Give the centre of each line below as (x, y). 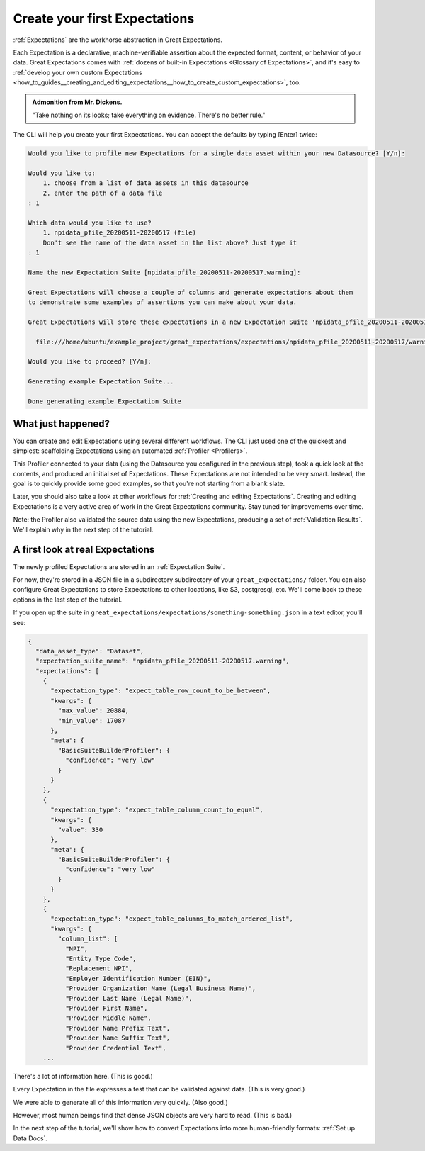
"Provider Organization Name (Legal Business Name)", (160, 988)
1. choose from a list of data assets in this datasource (146, 183)
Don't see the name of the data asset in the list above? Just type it (170, 242)
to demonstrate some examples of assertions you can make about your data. (163, 302)
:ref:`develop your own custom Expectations (78, 72)
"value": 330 (80, 830)
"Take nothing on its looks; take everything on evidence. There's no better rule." (149, 115)
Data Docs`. (30, 1138)
